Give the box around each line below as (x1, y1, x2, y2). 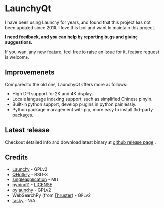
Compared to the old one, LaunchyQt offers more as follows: (5, 81, 128, 87)
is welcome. (5, 54, 29, 59)
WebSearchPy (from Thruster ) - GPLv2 (12, 192, 91, 198)
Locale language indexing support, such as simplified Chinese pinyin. (12, 96, 153, 102)
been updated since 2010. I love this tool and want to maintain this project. (5, 24, 156, 30)
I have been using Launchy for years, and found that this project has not (5, 19, 151, 25)
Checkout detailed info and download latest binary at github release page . (5, 139, 156, 145)
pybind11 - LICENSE (12, 182, 53, 188)
